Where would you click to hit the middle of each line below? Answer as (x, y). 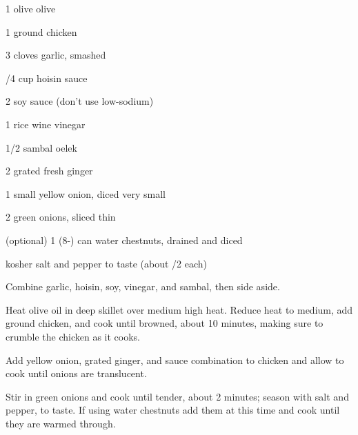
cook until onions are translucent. (76, 373)
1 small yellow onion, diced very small (86, 193)
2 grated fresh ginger (49, 171)
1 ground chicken (41, 31)
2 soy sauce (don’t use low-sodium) (80, 101)
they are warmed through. (61, 423)
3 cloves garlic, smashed (56, 55)
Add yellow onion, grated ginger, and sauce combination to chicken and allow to (175, 360)
